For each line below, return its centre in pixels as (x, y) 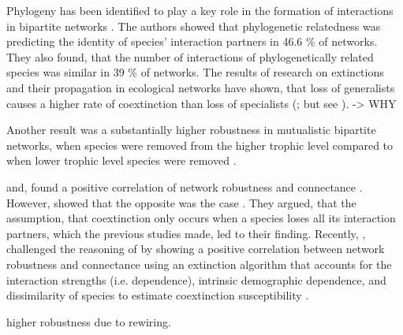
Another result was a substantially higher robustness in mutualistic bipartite (191, 130)
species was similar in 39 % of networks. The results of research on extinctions (195, 72)
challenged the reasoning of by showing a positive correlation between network (196, 249)
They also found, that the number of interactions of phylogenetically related (190, 56)
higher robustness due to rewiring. (89, 321)
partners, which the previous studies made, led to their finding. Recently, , (186, 233)
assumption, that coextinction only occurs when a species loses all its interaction (201, 218)
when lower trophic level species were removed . (121, 160)
